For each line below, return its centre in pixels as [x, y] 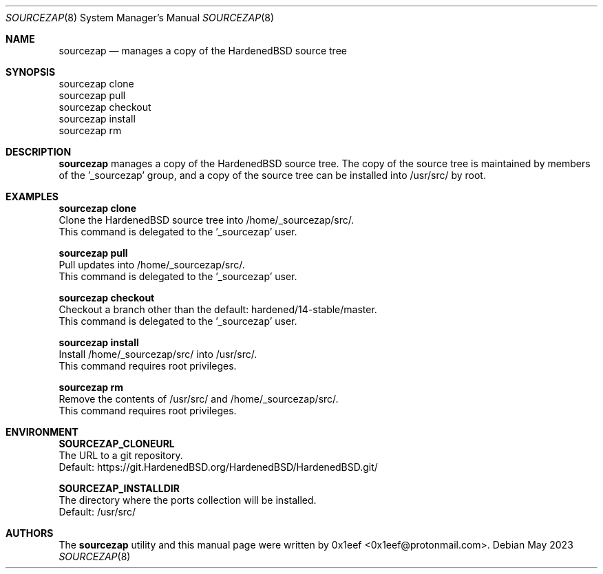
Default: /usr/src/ [97, 512]
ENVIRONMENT [42, 432]
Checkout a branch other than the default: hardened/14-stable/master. [218, 309]
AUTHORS [30, 533]
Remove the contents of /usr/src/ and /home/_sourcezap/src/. [199, 399]
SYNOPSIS [31, 72]
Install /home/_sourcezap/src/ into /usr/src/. [158, 354]
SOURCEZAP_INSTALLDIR [119, 488]
